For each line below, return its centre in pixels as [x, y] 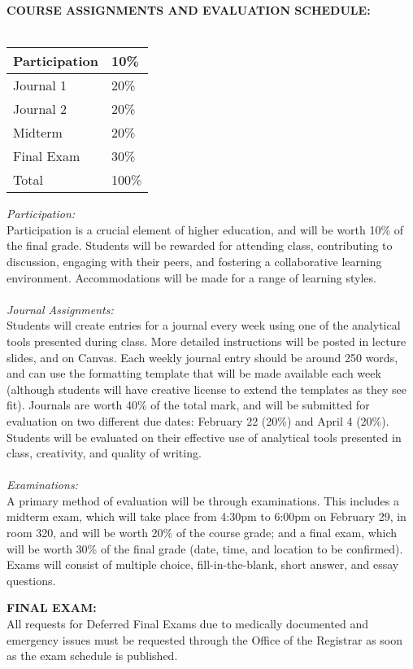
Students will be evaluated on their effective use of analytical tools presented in [204, 437]
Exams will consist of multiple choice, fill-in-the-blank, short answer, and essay [203, 564]
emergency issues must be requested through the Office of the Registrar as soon [205, 639]
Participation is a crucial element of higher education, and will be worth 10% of [205, 229]
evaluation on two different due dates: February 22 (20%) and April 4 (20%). [198, 420]
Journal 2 [40, 109]
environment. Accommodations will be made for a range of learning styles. [191, 277]
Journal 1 [40, 85]
